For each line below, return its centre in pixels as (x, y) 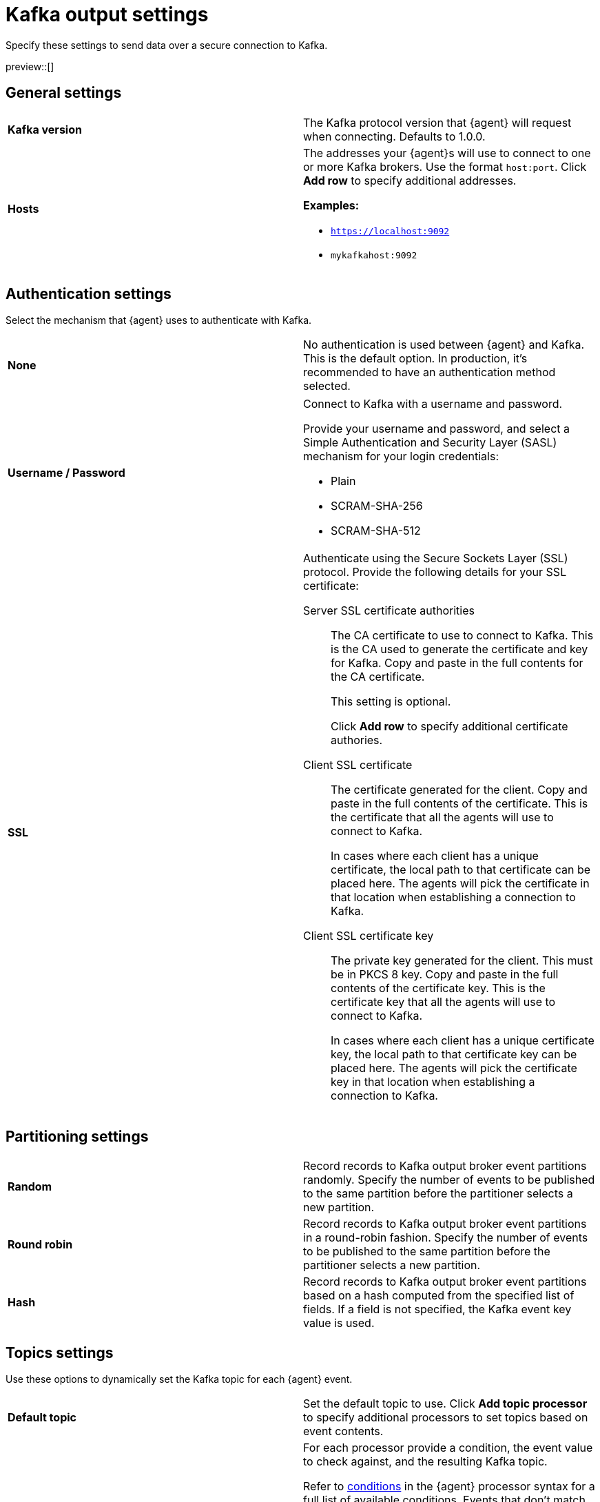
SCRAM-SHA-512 (376, 531)
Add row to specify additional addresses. (410, 180)
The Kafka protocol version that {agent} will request (437, 122)
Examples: (331, 205)
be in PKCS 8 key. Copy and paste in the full (445, 975)
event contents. (343, 1431)
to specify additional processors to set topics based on (446, 1418)
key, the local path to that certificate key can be (454, 1055)
